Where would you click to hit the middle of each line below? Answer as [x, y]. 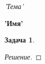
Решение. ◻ [23, 56]
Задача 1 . [20, 40]
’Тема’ [14, 6]
